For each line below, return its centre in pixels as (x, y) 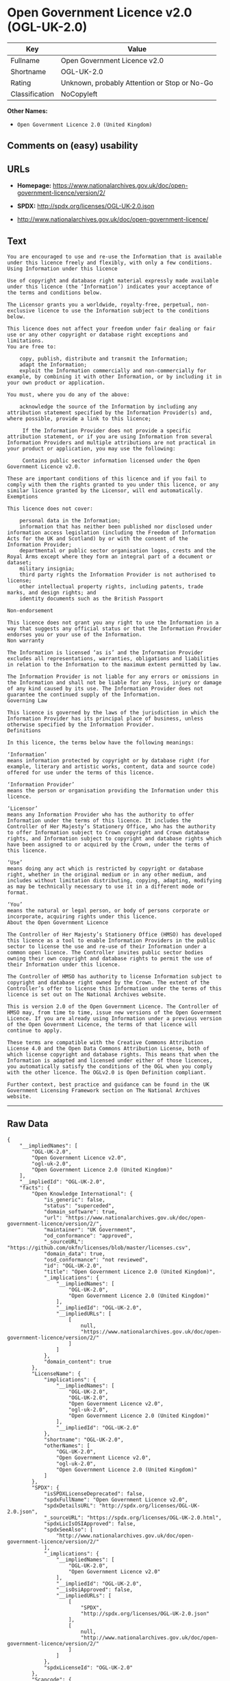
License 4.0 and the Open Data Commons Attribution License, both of (108, 1048)
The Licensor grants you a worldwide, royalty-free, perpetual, (101, 304)
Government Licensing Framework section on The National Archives (104, 1090)
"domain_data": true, (75, 1254)
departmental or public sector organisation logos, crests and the (117, 551)
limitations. (26, 341)
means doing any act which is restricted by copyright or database (105, 869)
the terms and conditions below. (55, 293)
